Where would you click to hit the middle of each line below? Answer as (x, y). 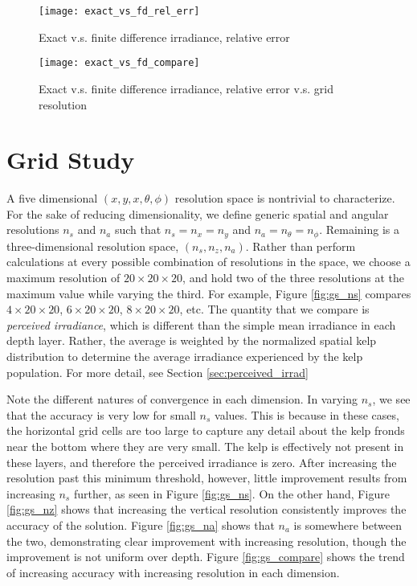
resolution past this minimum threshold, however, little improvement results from (207, 478)
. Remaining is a (360, 229)
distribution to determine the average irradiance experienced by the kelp (185, 357)
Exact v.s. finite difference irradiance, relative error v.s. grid (186, 88)
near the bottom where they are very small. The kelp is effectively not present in (205, 446)
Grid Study (71, 160)
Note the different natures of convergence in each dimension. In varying (182, 399)
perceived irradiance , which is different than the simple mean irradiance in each (201, 324)
